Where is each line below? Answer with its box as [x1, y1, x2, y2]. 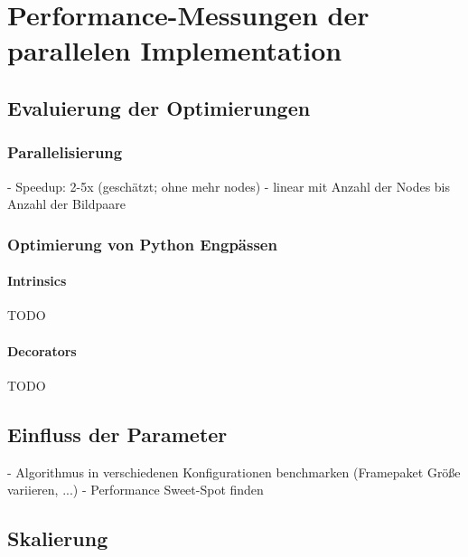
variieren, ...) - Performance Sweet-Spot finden [7, 480, 264, 499]
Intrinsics [7, 271, 67, 290]
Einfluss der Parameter [7, 420, 228, 448]
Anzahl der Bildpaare [7, 194, 126, 213]
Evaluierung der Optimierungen [7, 93, 311, 121]
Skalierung [7, 524, 108, 552]
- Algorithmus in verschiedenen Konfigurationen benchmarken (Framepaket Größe [7, 462, 461, 481]
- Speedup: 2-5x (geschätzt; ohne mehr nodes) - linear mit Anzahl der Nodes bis [7, 176, 451, 195]
